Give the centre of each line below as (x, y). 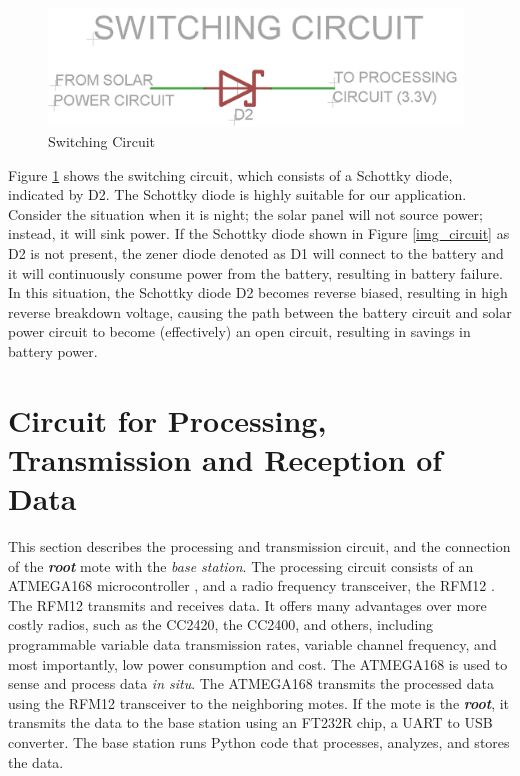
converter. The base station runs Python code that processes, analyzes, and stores (259, 741)
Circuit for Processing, (167, 419)
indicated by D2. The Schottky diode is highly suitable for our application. (237, 194)
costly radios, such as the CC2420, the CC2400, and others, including (221, 624)
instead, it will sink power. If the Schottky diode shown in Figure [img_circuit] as (259, 233)
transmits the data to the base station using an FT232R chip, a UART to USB (250, 722)
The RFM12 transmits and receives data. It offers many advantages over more (247, 604)
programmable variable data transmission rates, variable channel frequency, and (252, 643)
